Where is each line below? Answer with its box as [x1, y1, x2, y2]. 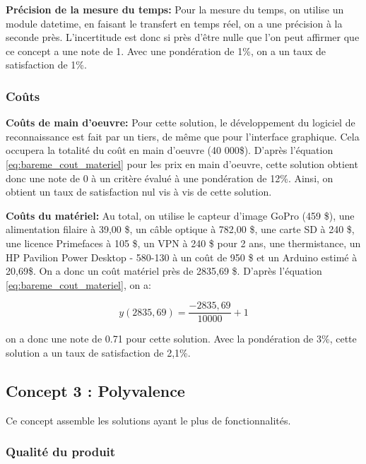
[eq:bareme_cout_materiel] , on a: [6, 277, 151, 292]
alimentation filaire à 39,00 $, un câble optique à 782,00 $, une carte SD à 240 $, [6, 222, 355, 237]
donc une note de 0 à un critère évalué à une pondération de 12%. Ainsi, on [6, 170, 333, 185]
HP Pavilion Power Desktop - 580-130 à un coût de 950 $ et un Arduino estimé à [6, 249, 358, 264]
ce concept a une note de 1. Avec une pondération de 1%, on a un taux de [6, 43, 326, 58]
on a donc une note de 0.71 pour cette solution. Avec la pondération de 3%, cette [6, 331, 357, 346]
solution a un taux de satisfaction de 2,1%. [6, 345, 191, 359]
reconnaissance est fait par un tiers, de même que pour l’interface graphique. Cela [6, 129, 360, 143]
